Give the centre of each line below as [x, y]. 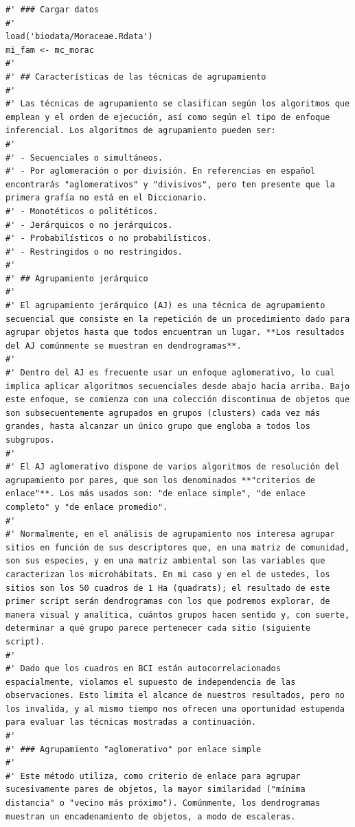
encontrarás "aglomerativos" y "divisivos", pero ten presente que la [170, 184]
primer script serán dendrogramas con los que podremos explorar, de [168, 602]
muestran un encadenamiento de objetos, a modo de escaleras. [151, 816]
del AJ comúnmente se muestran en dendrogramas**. [124, 346]
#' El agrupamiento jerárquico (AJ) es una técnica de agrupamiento [165, 306]
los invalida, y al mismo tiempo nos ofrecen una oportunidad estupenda [175, 709]
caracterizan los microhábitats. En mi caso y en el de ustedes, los [168, 574]
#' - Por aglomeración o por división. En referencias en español [161, 171]
